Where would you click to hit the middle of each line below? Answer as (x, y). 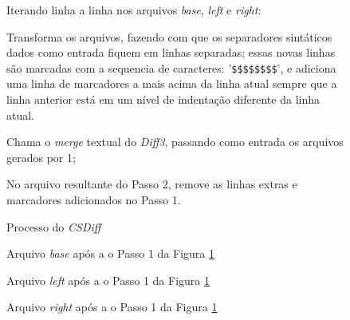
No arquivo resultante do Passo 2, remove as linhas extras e (152, 184)
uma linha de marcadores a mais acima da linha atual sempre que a (172, 83)
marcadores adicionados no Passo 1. (94, 200)
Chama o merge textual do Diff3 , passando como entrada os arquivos (175, 142)
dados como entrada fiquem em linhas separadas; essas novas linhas (171, 52)
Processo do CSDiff (54, 226)
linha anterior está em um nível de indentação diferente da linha (163, 99)
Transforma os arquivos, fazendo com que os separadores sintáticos (169, 36)
